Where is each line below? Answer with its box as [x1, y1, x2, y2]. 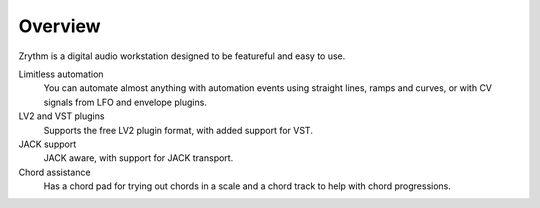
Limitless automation [18, 68, 104, 80]
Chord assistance [18, 166, 91, 178]
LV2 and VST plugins [18, 110, 105, 122]
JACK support [18, 138, 77, 150]
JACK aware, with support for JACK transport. [43, 152, 234, 164]
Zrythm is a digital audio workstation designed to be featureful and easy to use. [18, 50, 346, 62]
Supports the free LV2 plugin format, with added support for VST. [43, 124, 314, 136]
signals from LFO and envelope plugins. [43, 96, 207, 108]
